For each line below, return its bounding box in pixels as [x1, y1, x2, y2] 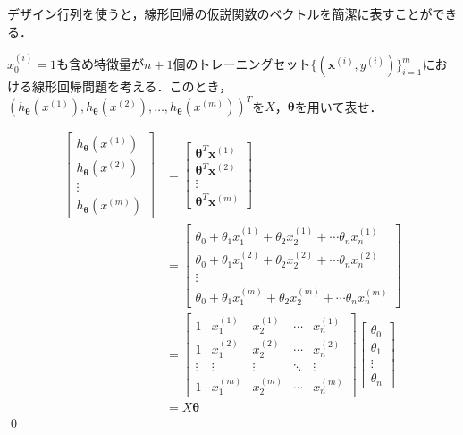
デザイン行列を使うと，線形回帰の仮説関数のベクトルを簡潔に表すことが [7, 4, 433, 22]
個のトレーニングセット [173, 55, 311, 72]
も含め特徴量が [55, 55, 144, 72]
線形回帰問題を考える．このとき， [31, 77, 232, 95]
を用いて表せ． [294, 97, 383, 115]
